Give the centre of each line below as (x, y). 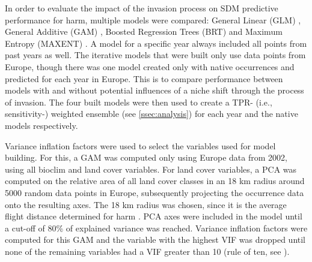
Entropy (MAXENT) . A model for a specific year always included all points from (156, 43)
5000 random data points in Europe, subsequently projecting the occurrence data (154, 192)
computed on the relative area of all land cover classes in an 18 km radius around (155, 181)
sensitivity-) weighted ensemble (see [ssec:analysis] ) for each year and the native (151, 114)
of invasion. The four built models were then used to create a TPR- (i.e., (139, 102)
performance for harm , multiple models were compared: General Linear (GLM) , (153, 19)
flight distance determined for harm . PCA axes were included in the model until (154, 216)
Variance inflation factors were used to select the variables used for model (140, 145)
